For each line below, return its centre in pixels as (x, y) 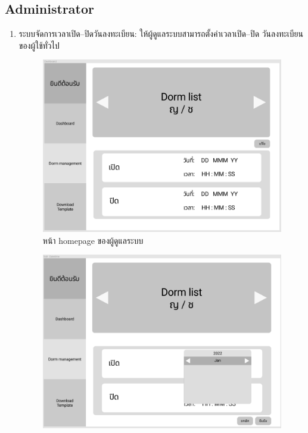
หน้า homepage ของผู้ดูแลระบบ (93, 240)
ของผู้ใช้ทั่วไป (39, 45)
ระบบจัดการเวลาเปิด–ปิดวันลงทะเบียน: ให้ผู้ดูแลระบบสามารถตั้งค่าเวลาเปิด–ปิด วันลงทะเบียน (161, 34)
